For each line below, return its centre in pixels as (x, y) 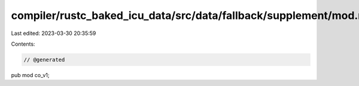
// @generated (44, 60)
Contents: (23, 44)
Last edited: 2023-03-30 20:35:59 (54, 33)
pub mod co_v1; (30, 75)
